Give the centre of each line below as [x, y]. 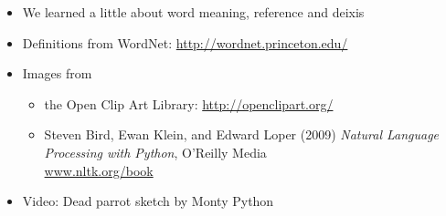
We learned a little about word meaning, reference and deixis [193, 12]
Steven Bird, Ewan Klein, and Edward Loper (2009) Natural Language [242, 134]
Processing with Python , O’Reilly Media [155, 152]
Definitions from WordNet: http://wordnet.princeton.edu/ [185, 42]
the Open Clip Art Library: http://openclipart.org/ [189, 103]
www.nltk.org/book [99, 170]
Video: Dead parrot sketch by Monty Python [148, 201]
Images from [57, 73]
